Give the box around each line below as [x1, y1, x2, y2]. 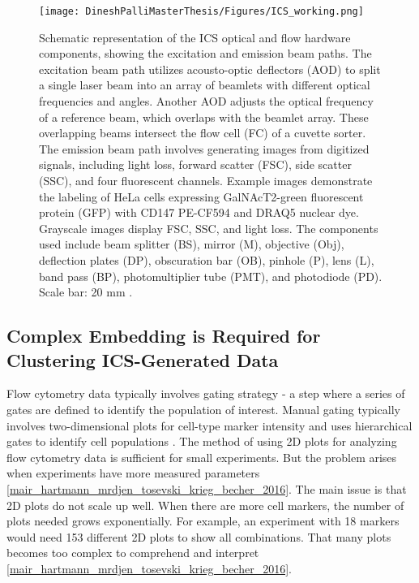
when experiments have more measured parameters [6, 464, 260, 482]
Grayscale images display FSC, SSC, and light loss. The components [39, 219, 378, 236]
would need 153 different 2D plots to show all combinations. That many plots [6, 528, 391, 545]
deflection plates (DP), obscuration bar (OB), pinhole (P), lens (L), [39, 251, 374, 268]
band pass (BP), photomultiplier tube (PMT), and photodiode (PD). [39, 267, 383, 284]
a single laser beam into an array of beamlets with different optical [39, 76, 370, 93]
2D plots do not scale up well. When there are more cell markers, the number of [6, 496, 404, 513]
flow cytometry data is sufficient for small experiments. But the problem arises [6, 448, 397, 465]
